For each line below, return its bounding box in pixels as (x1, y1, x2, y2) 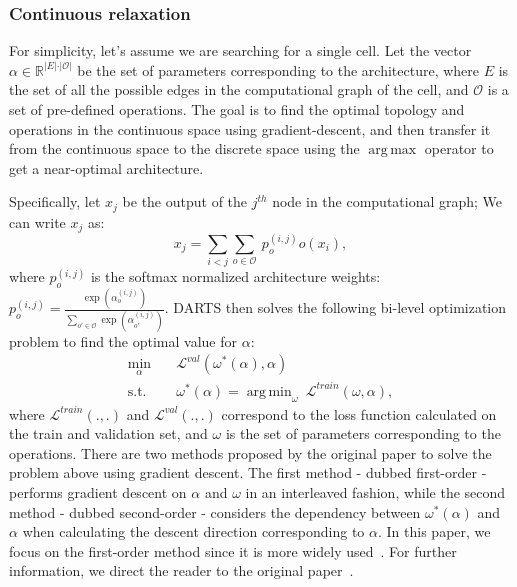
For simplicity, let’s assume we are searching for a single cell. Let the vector (9, 40, 472, 61)
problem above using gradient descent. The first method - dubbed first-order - (9, 462, 487, 483)
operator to (424, 138, 494, 159)
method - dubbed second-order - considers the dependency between (9, 501, 421, 522)
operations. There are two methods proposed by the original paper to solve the (9, 442, 492, 463)
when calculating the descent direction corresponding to (22, 521, 365, 542)
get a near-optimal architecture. (9, 157, 204, 178)
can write (9, 211, 66, 232)
